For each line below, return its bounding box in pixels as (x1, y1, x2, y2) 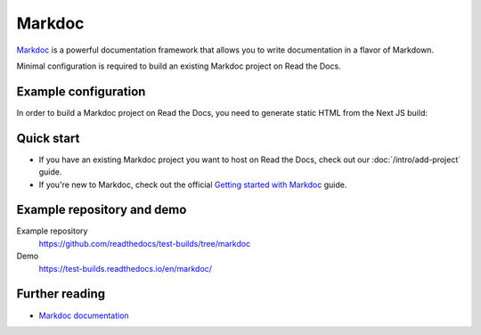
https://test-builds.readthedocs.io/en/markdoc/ (38, 263, 213, 274)
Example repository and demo (16, 202, 187, 217)
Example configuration (16, 84, 146, 99)
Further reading (16, 286, 106, 302)
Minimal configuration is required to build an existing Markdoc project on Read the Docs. (16, 61, 342, 71)
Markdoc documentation (38, 310, 129, 321)
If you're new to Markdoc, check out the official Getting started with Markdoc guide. (38, 179, 347, 190)
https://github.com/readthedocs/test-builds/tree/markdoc (38, 238, 251, 249)
